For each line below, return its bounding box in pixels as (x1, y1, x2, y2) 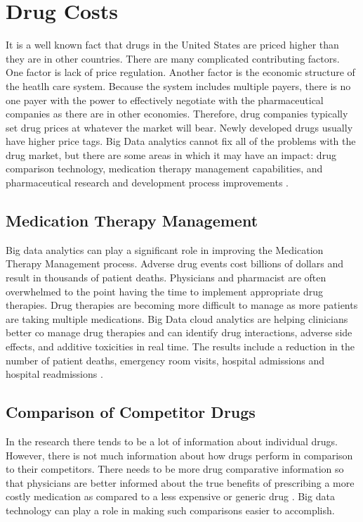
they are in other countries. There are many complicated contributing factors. (6, 51, 340, 65)
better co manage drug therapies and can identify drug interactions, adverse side (6, 325, 352, 340)
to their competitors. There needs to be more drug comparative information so (6, 461, 344, 476)
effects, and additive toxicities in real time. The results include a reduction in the (6, 339, 355, 354)
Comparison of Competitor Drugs (6, 401, 256, 423)
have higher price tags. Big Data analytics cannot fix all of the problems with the (6, 134, 356, 148)
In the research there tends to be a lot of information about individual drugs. (6, 434, 338, 448)
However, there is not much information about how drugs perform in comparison (6, 447, 353, 462)
